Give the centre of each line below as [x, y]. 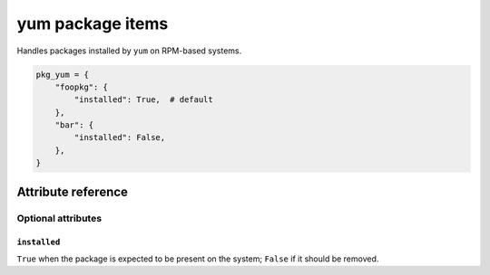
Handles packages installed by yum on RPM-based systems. [129, 51]
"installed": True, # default [143, 100]
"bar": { [74, 125]
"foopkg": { [82, 87]
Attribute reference [73, 191]
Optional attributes [59, 218]
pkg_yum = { [63, 74]
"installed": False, [120, 137]
